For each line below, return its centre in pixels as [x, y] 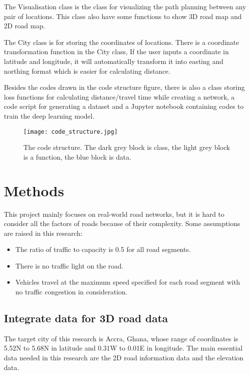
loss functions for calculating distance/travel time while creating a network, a [119, 96]
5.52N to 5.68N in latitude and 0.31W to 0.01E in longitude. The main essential [123, 348]
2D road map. [25, 26]
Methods [34, 190]
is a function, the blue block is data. [77, 156]
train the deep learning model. [49, 115]
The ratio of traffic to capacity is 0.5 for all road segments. [103, 249]
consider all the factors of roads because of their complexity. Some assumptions [122, 223]
